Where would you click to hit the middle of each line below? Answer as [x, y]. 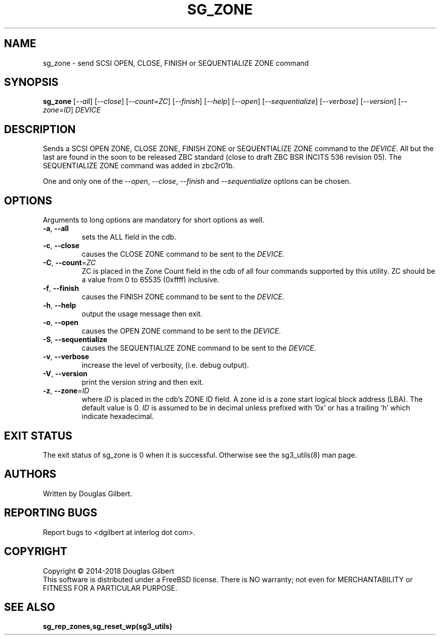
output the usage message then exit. [142, 314]
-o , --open [61, 323]
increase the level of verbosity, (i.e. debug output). [165, 365]
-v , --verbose [66, 357]
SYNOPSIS [31, 82]
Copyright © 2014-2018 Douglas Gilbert [108, 571]
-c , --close [61, 246]
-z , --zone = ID [66, 391]
